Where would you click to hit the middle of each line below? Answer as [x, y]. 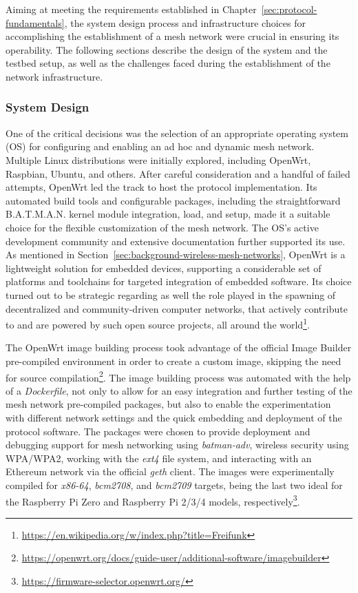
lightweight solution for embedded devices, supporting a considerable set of [164, 268]
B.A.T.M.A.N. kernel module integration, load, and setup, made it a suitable [168, 214]
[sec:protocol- [289, 9]
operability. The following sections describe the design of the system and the [167, 49]
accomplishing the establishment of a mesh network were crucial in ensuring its [172, 36]
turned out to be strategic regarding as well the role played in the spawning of [171, 294]
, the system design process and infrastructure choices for [185, 22]
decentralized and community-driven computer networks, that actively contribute [177, 308]
